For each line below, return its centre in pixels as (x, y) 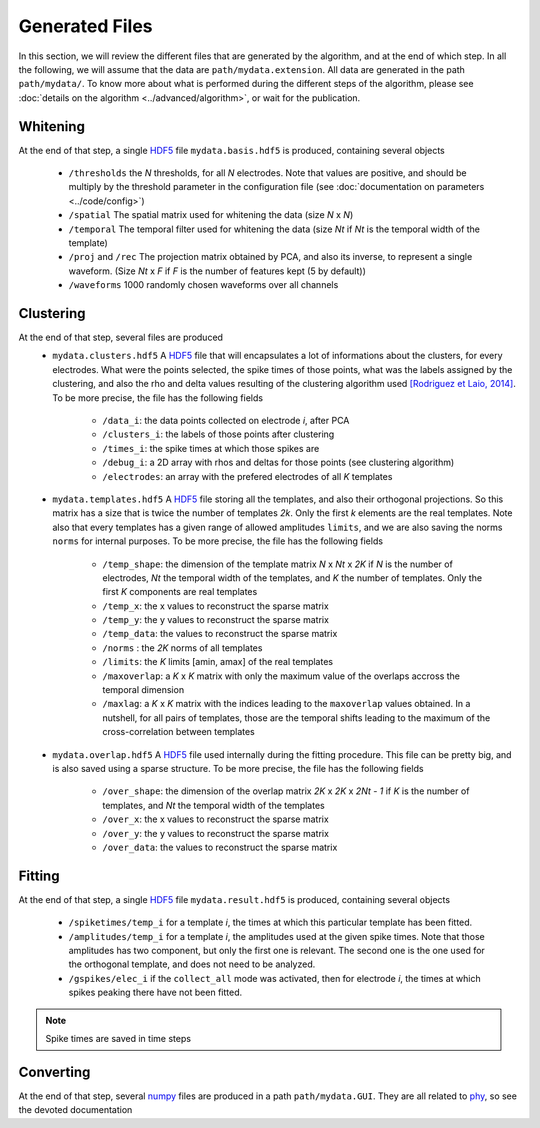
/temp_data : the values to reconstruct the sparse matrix (220, 634)
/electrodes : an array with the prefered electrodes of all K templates (247, 476)
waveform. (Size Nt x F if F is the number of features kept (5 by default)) (217, 271)
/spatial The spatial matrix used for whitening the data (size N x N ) (211, 215)
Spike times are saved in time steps (118, 1038)
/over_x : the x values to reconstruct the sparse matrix (215, 819)
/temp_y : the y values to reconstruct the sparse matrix (216, 620)
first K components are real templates (180, 592)
